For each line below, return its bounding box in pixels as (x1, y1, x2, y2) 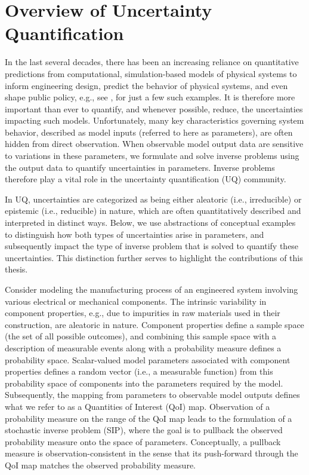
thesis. (5, 263, 28, 275)
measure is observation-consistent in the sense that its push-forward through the (5, 447, 298, 459)
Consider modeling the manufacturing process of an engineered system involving (5, 283, 298, 295)
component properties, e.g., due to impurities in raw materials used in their (5, 307, 280, 319)
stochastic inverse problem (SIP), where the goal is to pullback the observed (5, 424, 283, 436)
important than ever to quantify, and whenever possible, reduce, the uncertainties (5, 102, 303, 115)
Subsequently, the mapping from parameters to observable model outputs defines (5, 388, 300, 401)
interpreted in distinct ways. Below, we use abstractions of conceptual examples (5, 216, 296, 229)
